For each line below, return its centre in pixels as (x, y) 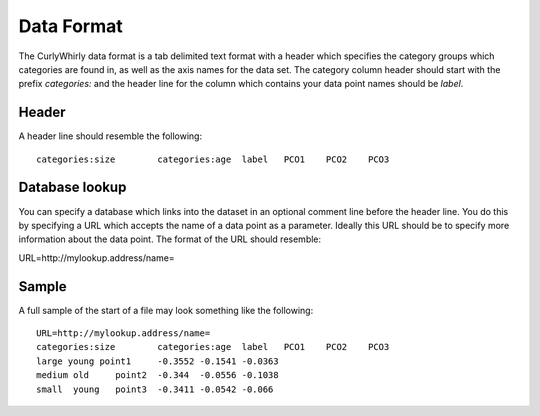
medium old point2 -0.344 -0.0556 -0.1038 (157, 375)
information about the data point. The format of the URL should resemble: (170, 239)
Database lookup (72, 187)
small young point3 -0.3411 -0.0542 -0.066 (155, 389)
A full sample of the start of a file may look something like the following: (166, 310)
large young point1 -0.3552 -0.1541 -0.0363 (157, 361)
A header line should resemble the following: (110, 136)
